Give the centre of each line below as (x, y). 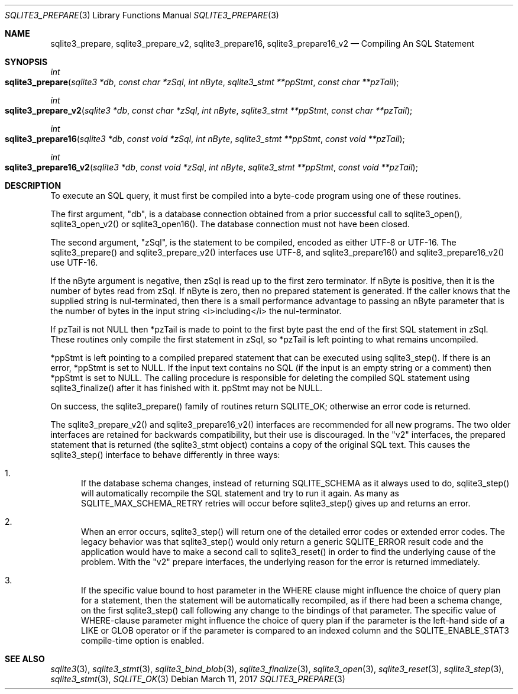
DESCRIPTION (33, 185)
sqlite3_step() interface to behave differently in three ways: (165, 455)
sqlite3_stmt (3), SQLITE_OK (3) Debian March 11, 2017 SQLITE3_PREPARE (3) (198, 679)
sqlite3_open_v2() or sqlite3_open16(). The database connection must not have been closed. (230, 224)
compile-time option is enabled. (143, 640)
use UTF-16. (74, 262)
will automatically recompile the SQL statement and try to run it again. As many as (240, 493)
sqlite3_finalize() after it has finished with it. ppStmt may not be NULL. (186, 388)
